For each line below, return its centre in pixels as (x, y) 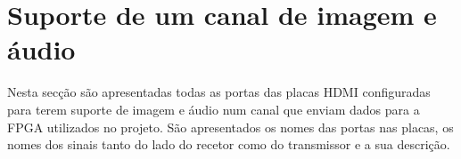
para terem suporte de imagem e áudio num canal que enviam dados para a (214, 109)
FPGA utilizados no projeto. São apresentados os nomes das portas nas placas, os (230, 127)
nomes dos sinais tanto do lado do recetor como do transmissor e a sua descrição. (229, 144)
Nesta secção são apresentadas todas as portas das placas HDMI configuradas (219, 92)
